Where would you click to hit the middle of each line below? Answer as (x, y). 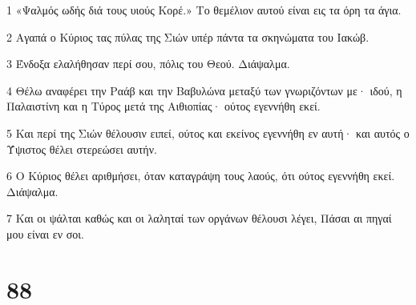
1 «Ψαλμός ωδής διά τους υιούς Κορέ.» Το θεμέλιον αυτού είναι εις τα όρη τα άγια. (204, 10)
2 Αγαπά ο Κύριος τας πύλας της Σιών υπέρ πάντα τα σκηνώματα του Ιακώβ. (188, 36)
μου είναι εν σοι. (45, 233)
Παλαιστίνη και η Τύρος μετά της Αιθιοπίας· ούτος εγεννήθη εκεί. (164, 106)
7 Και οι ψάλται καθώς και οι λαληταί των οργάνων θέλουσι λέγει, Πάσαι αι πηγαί (199, 218)
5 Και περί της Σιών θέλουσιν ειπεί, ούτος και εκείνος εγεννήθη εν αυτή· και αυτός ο (208, 132)
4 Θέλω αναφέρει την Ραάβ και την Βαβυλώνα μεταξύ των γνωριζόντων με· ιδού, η (204, 90)
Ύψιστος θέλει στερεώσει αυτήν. (82, 148)
